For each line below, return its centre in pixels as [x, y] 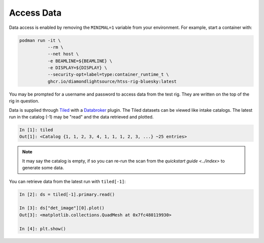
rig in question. [24, 101]
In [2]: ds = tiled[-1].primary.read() [67, 194]
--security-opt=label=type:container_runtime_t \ [108, 74]
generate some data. [43, 168]
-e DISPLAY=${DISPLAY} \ [77, 68]
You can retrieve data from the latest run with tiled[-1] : [67, 181]
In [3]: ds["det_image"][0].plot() [62, 208]
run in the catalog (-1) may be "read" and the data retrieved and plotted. [81, 117]
